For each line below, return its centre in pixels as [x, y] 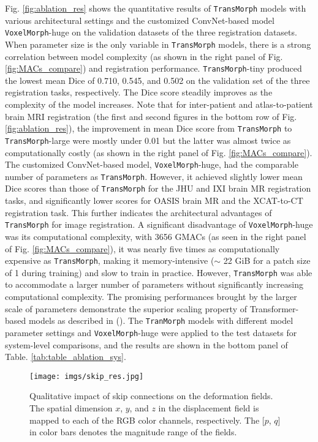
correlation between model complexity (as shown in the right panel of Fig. [144, 56]
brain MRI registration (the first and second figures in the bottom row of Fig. [151, 116]
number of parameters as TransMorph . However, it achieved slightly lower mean [154, 176]
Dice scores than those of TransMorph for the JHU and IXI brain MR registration [158, 188]
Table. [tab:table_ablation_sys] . [66, 357]
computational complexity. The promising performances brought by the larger [151, 296]
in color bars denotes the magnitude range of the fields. [133, 432]
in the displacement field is [209, 407]
